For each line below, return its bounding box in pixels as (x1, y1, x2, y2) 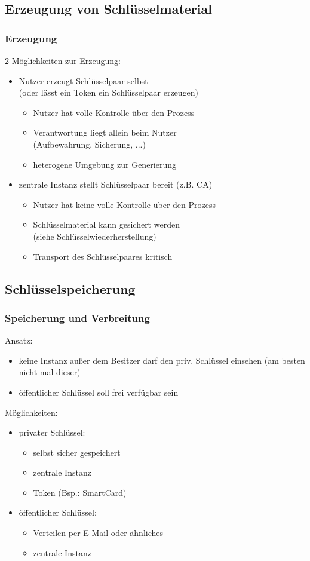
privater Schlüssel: (19, 426, 85, 439)
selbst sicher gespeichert (33, 446, 121, 458)
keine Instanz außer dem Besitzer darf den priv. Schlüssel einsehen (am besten (19, 354, 305, 366)
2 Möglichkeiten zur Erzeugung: (5, 54, 121, 66)
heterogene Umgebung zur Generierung (33, 158, 177, 170)
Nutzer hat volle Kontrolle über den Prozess (33, 106, 195, 118)
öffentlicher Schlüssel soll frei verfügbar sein (19, 385, 179, 398)
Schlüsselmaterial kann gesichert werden (33, 218, 180, 231)
